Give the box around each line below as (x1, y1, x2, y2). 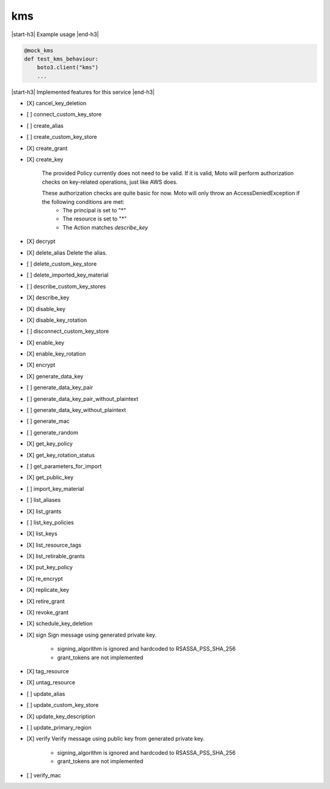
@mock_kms (24, 47, 54, 54)
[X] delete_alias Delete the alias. (26, 249, 108, 256)
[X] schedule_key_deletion (26, 620, 93, 627)
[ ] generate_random (26, 428, 79, 436)
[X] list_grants (26, 507, 62, 515)
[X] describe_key (26, 294, 70, 301)
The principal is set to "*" (62, 206, 127, 214)
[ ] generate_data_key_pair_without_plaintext (26, 395, 139, 402)
